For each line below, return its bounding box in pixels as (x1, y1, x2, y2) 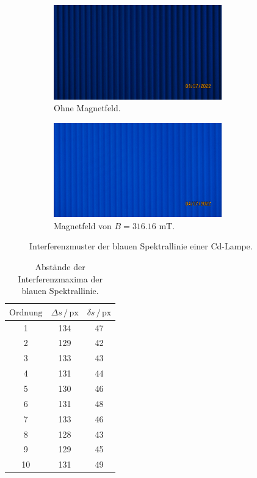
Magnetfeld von (54, 219, 112, 232)
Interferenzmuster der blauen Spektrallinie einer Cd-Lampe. (29, 240, 253, 252)
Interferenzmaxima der (18, 272, 103, 285)
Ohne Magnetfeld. (54, 101, 121, 114)
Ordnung (9, 308, 43, 317)
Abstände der (35, 260, 85, 273)
